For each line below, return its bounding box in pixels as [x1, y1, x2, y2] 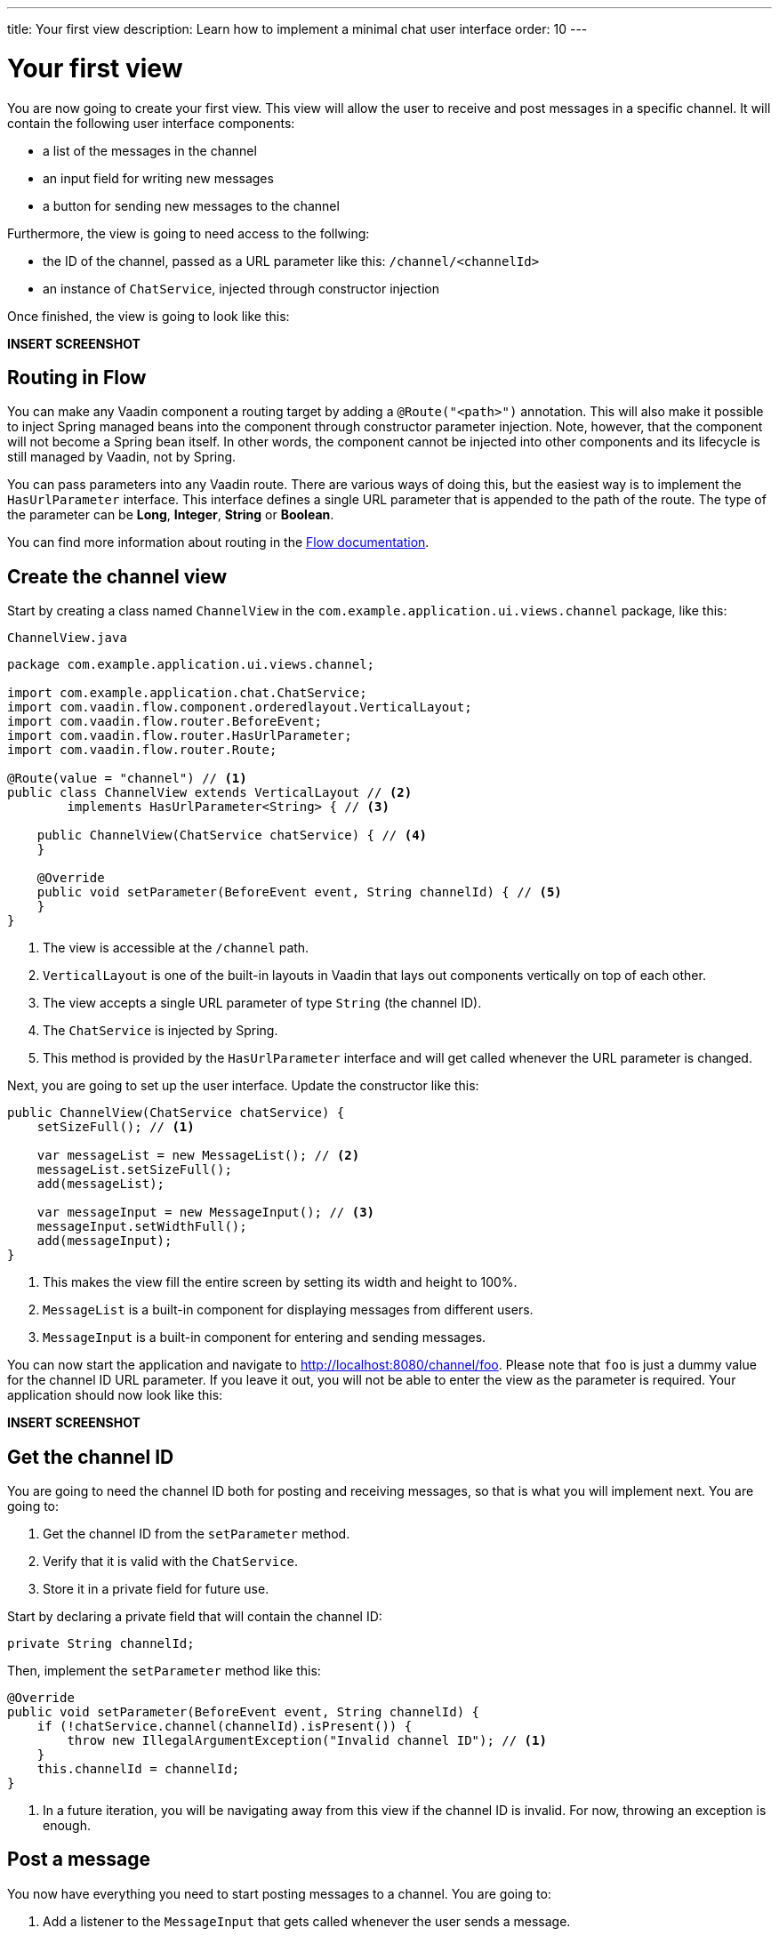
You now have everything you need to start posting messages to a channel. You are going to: [7, 1885, 551, 1901]
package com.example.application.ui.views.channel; [7, 657, 375, 672]
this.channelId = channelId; [36, 1762, 240, 1777]
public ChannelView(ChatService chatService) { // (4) [36, 828, 428, 843]
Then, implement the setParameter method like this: [7, 1663, 321, 1679]
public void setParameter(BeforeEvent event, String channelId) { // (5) [36, 885, 562, 900]
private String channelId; [7, 1636, 195, 1651]
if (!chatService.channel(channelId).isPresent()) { [36, 1719, 413, 1734]
